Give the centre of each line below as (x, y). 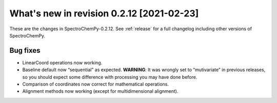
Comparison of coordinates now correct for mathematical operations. (96, 84)
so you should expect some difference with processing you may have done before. (110, 77)
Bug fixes (25, 50)
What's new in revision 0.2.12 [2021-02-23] (104, 13)
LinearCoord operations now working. (62, 63)
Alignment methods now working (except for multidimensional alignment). (100, 91)
